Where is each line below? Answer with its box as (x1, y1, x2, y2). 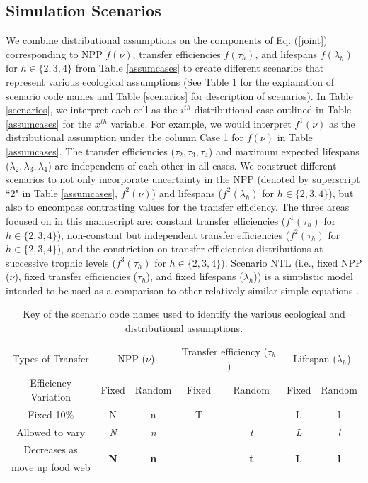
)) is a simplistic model (253, 269, 353, 284)
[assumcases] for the (6, 116, 92, 131)
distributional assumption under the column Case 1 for (6, 130, 244, 145)
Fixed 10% (28, 406, 74, 421)
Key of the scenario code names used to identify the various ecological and (23, 306, 345, 321)
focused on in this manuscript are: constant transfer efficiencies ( (6, 213, 286, 228)
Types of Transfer (12, 350, 89, 365)
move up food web (11, 460, 91, 474)
